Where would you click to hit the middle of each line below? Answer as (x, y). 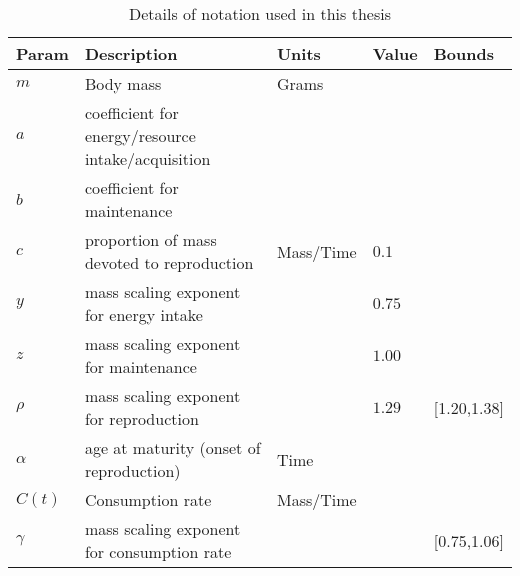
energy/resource (140, 135)
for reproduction (141, 418)
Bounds (463, 53)
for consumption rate (158, 551)
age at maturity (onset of (172, 447)
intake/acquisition (147, 158)
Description (131, 53)
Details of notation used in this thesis (259, 13)
